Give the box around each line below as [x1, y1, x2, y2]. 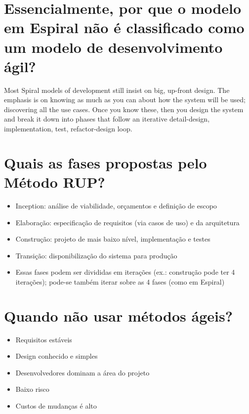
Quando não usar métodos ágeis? [4, 305, 233, 326]
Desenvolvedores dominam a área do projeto [15, 367, 150, 377]
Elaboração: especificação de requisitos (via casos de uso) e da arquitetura [15, 217, 240, 227]
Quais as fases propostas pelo [4, 152, 207, 172]
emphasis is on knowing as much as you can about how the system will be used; [4, 94, 246, 105]
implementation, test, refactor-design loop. [4, 124, 132, 134]
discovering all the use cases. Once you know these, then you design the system [4, 104, 244, 114]
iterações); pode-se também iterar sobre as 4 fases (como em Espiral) [15, 276, 225, 287]
